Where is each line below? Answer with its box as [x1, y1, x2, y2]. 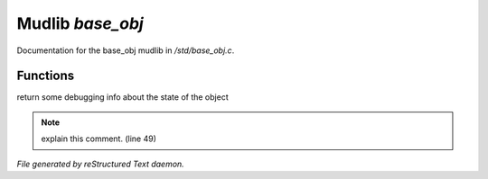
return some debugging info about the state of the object [16, 92, 230, 103]
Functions [16, 68, 75, 84]
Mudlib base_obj [16, 13, 144, 33]
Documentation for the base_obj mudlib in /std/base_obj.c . [16, 45, 235, 56]
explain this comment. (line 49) [41, 133, 157, 144]
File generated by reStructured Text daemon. [16, 158, 184, 169]
